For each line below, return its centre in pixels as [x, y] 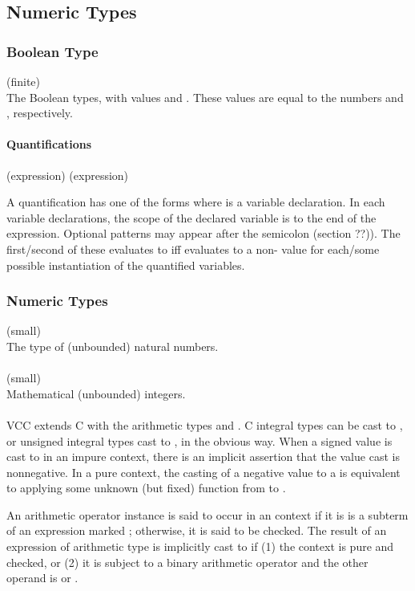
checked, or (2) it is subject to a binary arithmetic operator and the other [187, 562]
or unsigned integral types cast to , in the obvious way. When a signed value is [199, 440]
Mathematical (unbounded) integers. [96, 393]
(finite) [24, 81]
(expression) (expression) [68, 175]
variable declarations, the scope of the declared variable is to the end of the [191, 217]
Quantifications [49, 144]
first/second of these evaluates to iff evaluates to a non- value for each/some [193, 249]
